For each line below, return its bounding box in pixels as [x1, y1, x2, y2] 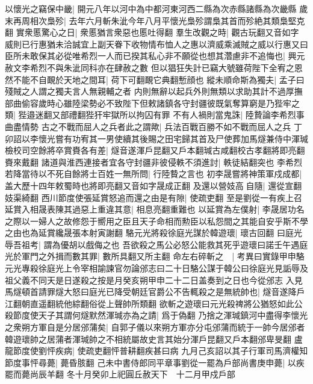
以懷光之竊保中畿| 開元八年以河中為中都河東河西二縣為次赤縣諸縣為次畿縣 [5, 2, 297, 14]
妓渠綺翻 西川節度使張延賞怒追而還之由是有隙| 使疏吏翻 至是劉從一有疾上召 [5, 191, 302, 203]
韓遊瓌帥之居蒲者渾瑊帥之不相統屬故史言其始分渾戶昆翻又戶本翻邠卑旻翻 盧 [5, 332, 303, 345]
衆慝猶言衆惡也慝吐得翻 [80, 26, 173, 39]
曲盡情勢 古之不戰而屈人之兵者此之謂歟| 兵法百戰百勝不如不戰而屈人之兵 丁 [5, 120, 302, 132]
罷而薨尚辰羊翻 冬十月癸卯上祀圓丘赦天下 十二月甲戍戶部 [5, 368, 235, 380]
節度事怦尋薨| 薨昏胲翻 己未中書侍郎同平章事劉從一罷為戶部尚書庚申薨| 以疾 [5, 356, 305, 368]
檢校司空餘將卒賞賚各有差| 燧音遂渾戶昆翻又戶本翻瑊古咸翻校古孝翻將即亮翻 [5, 144, 305, 156]
